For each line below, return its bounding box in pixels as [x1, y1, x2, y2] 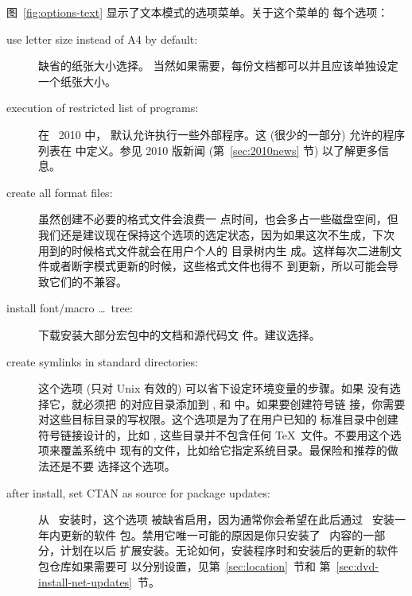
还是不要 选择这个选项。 [49, 458, 176, 474]
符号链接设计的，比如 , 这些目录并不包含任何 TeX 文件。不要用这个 [38, 426, 391, 443]
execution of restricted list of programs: [6, 99, 199, 116]
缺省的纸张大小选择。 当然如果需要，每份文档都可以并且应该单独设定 [38, 57, 398, 74]
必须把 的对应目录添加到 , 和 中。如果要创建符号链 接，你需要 [82, 395, 406, 412]
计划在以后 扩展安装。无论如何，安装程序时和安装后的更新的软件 [60, 542, 398, 559]
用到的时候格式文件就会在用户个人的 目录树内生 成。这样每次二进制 [38, 242, 391, 258]
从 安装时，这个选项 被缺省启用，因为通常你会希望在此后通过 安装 [38, 511, 395, 528]
